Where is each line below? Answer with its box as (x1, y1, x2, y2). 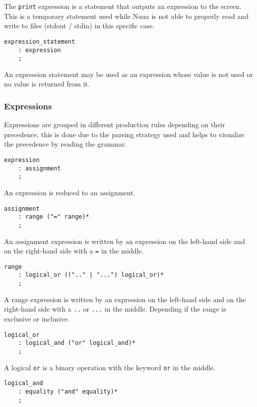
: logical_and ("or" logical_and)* (18, 339, 135, 347)
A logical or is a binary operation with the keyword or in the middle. (4, 362, 215, 372)
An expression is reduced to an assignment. (4, 187, 135, 197)
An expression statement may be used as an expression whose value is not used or (4, 69, 253, 79)
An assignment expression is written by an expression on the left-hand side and (4, 236, 245, 246)
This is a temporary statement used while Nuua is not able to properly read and (4, 10, 249, 21)
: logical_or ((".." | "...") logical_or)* (18, 271, 164, 279)
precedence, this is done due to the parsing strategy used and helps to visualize (4, 129, 245, 139)
